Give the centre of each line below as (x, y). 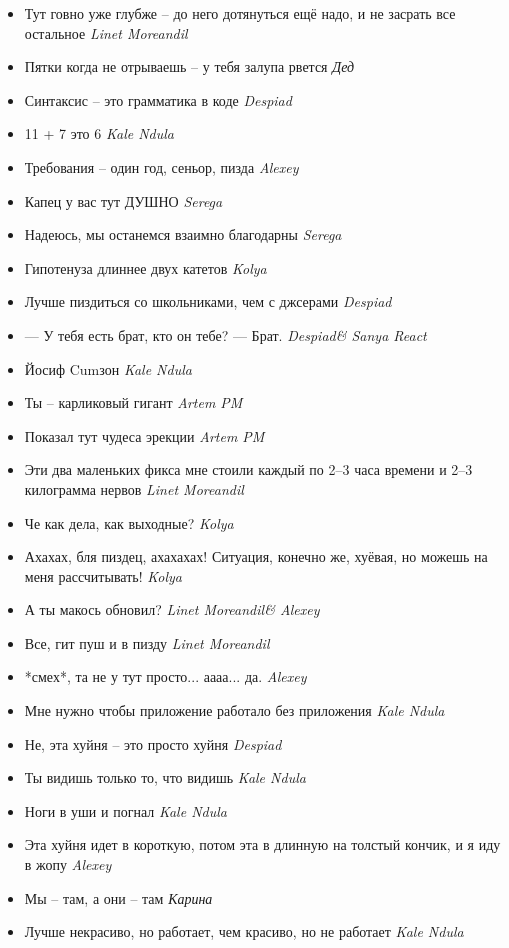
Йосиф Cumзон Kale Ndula (108, 368)
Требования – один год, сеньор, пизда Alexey (161, 166)
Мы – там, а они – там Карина (118, 897)
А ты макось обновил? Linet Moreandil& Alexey (172, 609)
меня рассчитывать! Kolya (103, 575)
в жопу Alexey (68, 864)
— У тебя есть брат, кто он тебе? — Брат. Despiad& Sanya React (225, 334)
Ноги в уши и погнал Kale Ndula (125, 810)
